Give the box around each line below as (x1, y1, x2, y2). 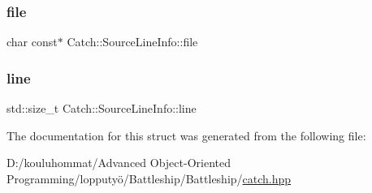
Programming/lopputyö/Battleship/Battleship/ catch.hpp (6, 169, 292, 187)
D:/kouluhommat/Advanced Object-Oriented (6, 154, 231, 171)
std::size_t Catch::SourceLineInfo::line (6, 100, 197, 117)
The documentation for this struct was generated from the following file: (6, 127, 366, 144)
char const (6, 33, 58, 50)
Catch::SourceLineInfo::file (67, 33, 198, 50)
